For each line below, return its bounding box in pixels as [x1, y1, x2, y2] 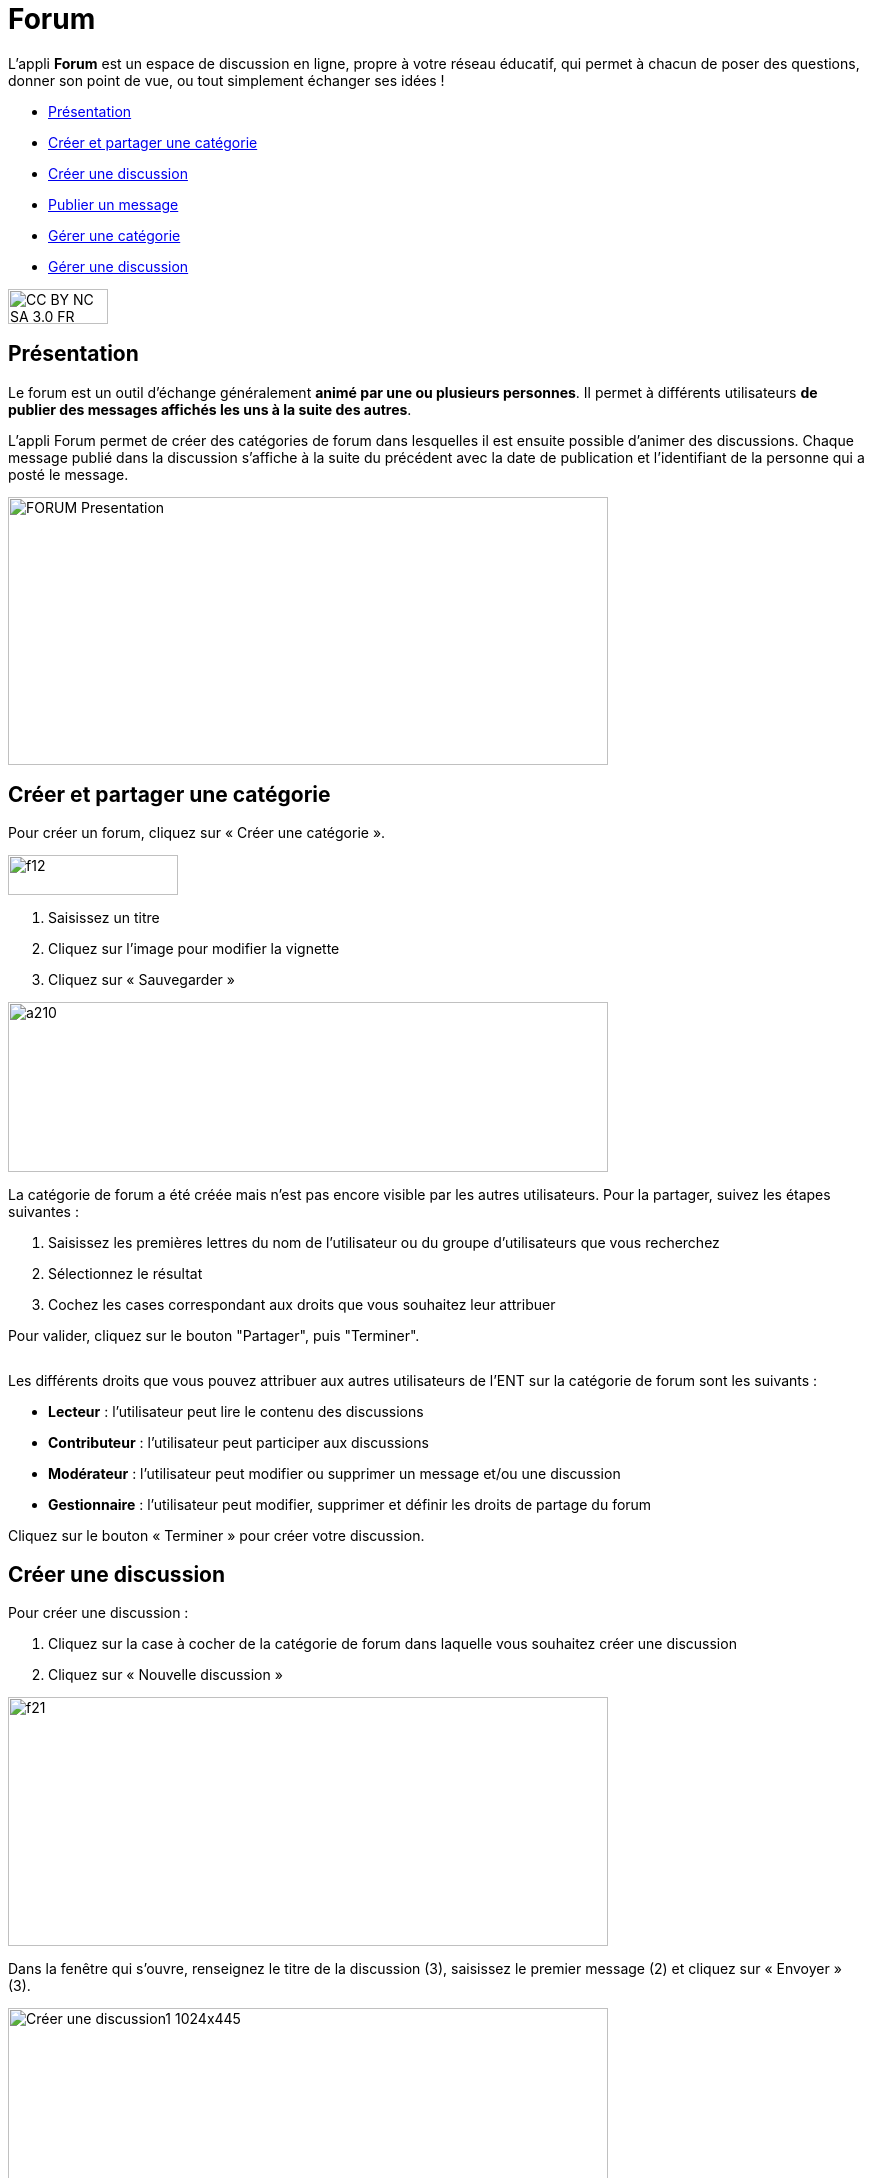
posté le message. [8, 465, 129, 483]
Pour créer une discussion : [8, 1604, 189, 1622]
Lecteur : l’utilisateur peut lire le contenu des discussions [48, 1403, 424, 1421]
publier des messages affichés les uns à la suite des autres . [8, 400, 412, 418]
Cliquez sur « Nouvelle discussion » [48, 1666, 283, 1684]
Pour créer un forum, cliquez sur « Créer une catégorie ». [8, 824, 386, 842]
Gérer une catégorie [48, 226, 181, 244]
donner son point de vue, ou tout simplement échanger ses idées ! [8, 71, 445, 89]
